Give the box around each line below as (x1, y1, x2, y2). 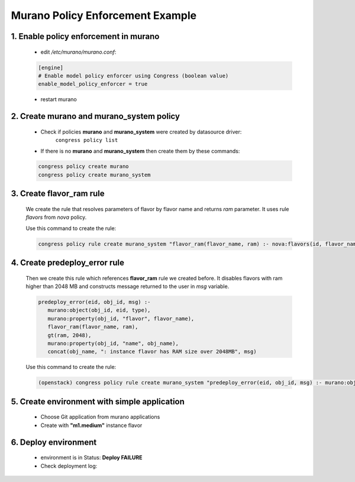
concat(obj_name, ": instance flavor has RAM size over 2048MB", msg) (47, 348, 257, 355)
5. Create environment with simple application (11, 396, 185, 406)
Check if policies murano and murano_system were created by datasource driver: (40, 128, 242, 135)
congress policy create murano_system (38, 172, 151, 178)
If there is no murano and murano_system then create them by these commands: (40, 147, 240, 154)
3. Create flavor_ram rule (11, 189, 105, 199)
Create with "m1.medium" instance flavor (40, 422, 143, 429)
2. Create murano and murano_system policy (11, 111, 180, 121)
